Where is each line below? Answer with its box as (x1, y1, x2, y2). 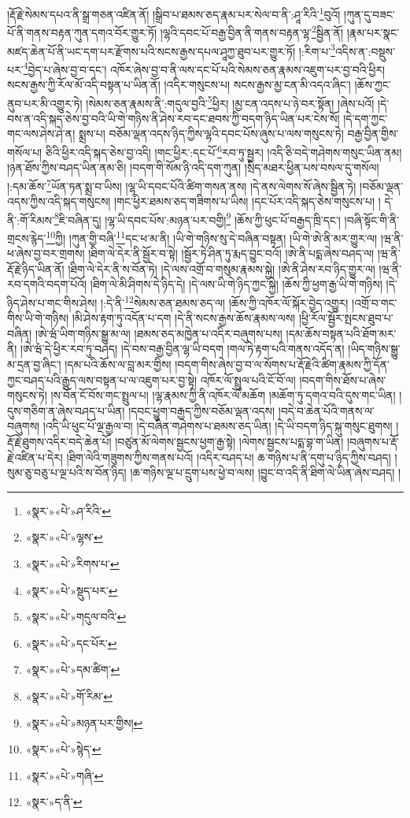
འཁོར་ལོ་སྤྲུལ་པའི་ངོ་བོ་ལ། (200, 371, 296, 388)
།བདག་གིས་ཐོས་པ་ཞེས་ (299, 371, 386, 388)
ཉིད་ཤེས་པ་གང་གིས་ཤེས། (7, 294, 98, 310)
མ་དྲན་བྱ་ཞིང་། (7, 356, 61, 373)
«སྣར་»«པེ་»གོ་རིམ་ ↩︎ (25, 687, 113, 704)
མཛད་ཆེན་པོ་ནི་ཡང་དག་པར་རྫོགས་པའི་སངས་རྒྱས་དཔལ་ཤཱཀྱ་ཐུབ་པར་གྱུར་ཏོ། (7, 43, 296, 59)
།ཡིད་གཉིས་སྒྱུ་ (348, 340, 401, 357)
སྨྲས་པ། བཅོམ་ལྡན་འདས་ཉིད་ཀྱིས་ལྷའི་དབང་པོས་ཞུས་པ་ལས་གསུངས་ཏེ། (78, 125, 344, 142)
